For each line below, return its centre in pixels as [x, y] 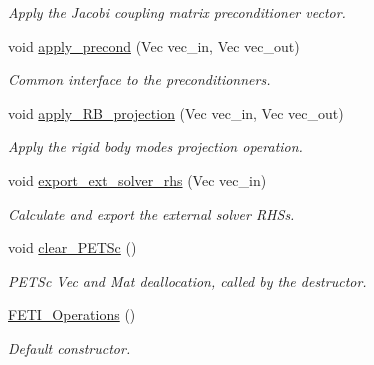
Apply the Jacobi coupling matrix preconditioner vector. [177, 12]
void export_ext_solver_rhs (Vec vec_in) [137, 179]
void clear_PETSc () [72, 247]
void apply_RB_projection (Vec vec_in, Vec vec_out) [176, 112]
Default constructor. [69, 347]
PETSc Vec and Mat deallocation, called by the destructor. [187, 280]
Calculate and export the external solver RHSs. [151, 213]
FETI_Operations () [72, 314]
